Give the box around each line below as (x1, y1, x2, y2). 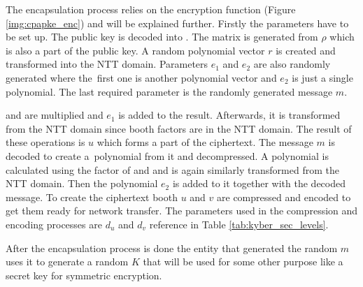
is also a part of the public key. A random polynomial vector (6, 43, 265, 57)
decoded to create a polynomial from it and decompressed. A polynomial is (6, 148, 329, 163)
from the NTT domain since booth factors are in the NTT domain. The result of (6, 121, 352, 135)
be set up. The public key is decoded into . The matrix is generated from (6, 29, 318, 44)
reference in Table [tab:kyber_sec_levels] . (149, 216, 329, 231)
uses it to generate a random (6, 254, 129, 269)
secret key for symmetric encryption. (6, 267, 162, 282)
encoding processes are (6, 216, 102, 231)
